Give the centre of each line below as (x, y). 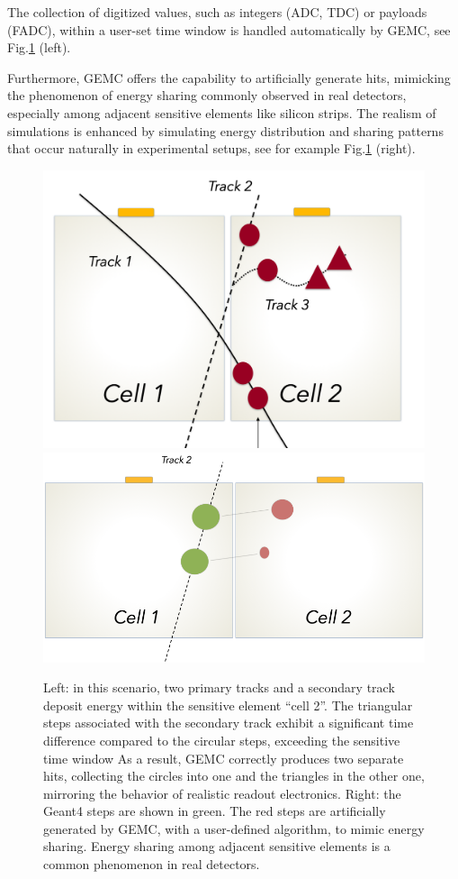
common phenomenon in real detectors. (152, 864)
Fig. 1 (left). (39, 47)
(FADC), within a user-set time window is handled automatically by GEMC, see (229, 29)
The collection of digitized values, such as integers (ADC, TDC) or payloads (217, 12)
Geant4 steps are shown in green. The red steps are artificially (215, 811)
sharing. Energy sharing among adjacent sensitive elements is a (217, 846)
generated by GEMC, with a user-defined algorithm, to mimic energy (234, 828)
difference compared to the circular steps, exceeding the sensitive (222, 740)
